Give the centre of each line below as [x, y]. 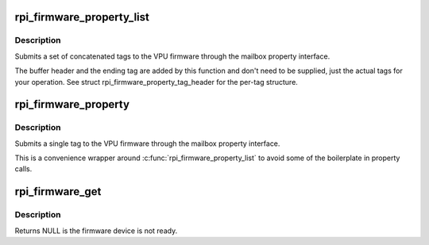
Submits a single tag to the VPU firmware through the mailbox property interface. [147, 144]
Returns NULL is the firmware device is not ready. [96, 231]
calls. [23, 169]
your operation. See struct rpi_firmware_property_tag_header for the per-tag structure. [156, 82]
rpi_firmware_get [58, 191]
